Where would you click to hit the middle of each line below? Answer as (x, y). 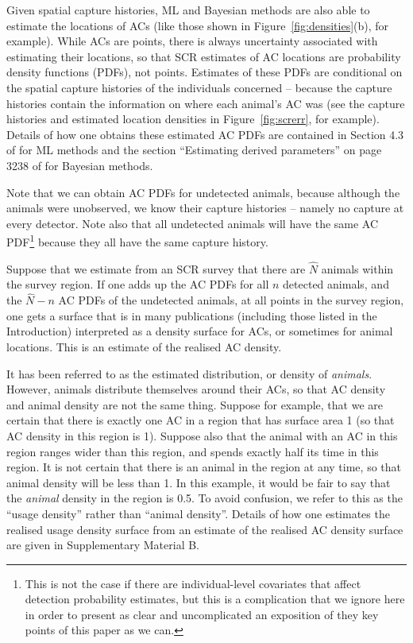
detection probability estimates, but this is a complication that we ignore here (215, 599)
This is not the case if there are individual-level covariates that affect (193, 583)
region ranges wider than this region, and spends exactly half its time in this (193, 451)
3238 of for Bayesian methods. (80, 165)
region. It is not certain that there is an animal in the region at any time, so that (204, 467)
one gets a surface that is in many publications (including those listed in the (192, 315)
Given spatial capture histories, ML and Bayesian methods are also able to (188, 10)
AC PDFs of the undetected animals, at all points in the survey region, (231, 300)
